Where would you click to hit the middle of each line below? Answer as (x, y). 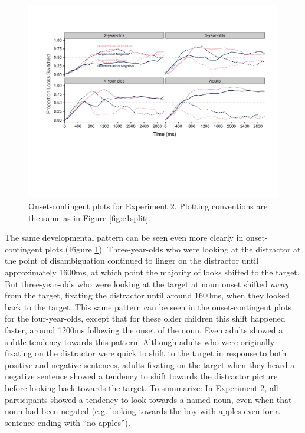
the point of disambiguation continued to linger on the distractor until (132, 260)
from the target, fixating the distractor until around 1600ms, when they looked (147, 295)
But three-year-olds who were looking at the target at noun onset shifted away (147, 283)
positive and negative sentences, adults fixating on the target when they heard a (150, 364)
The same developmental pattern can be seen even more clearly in (124, 237)
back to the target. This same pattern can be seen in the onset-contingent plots (148, 306)
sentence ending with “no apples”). (68, 422)
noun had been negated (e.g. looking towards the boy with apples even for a (142, 411)
